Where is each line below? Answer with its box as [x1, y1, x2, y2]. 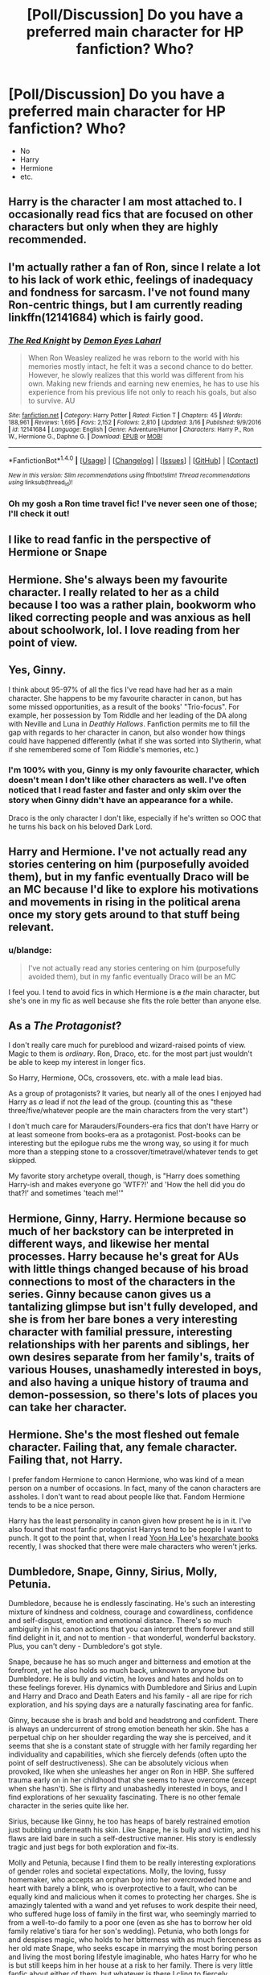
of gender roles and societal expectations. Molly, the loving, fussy [8, 1866, 227, 1876]
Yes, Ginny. [8, 663, 67, 677]
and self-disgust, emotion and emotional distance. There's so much [8, 1616, 232, 1625]
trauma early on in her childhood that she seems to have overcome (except [8, 1775, 257, 1785]
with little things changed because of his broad [8, 1262, 249, 1276]
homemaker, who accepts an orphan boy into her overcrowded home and [8, 1875, 252, 1885]
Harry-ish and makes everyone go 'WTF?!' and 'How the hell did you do [8, 1180, 246, 1190]
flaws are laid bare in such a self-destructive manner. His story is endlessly [8, 1834, 257, 1844]
